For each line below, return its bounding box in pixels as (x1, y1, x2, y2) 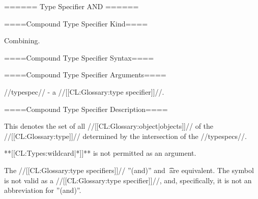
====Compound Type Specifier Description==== (4, 103, 168, 114)
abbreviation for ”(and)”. (4, 185, 81, 195)
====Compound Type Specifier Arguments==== (4, 69, 166, 80)
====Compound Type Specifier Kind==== (4, 18, 148, 29)
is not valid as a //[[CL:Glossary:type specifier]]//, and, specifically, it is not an (4, 175, 252, 185)
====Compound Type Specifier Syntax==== (4, 52, 154, 63)
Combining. (4, 35, 40, 46)
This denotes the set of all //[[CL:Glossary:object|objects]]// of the (4, 121, 214, 131)
